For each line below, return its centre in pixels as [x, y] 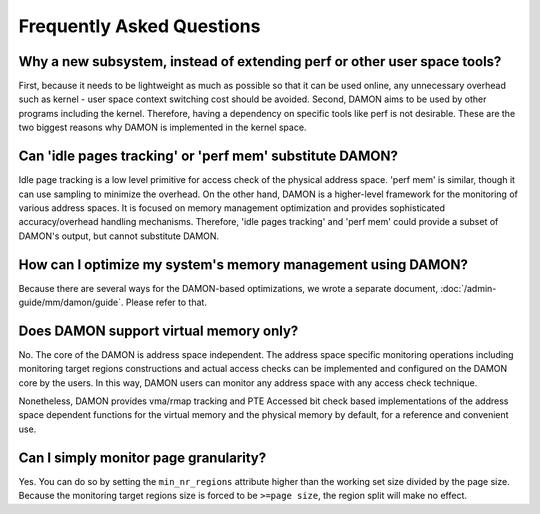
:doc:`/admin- [468, 288]
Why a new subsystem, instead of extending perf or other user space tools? [260, 61]
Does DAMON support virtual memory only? [158, 330]
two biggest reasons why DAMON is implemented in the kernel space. [162, 127]
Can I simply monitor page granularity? [142, 457]
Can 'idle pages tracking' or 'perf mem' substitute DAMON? [208, 156]
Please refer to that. [166, 302]
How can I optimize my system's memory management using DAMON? [243, 264]
